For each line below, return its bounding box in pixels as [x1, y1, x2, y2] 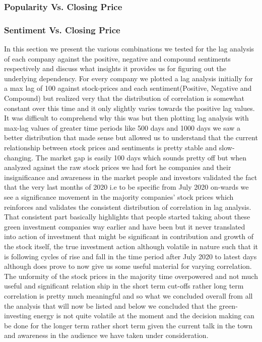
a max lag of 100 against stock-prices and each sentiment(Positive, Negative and [4, 83, 252, 93]
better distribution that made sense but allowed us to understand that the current [4, 132, 258, 143]
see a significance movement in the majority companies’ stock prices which [4, 191, 234, 202]
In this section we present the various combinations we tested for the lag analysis [4, 43, 254, 54]
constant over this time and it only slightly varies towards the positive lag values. [4, 102, 255, 113]
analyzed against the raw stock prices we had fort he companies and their [4, 162, 231, 173]
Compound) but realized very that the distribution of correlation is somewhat [4, 93, 244, 103]
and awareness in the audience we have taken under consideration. [4, 330, 209, 340]
